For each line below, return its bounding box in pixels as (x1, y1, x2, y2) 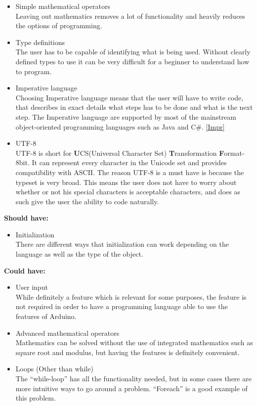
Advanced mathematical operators (15, 327, 120, 338)
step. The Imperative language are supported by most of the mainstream (15, 111, 236, 122)
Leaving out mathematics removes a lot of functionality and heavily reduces (15, 10, 245, 21)
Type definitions (15, 37, 65, 47)
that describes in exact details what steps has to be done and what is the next (15, 102, 253, 112)
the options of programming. (15, 20, 102, 31)
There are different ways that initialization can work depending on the (15, 239, 229, 249)
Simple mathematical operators (15, 1, 110, 11)
